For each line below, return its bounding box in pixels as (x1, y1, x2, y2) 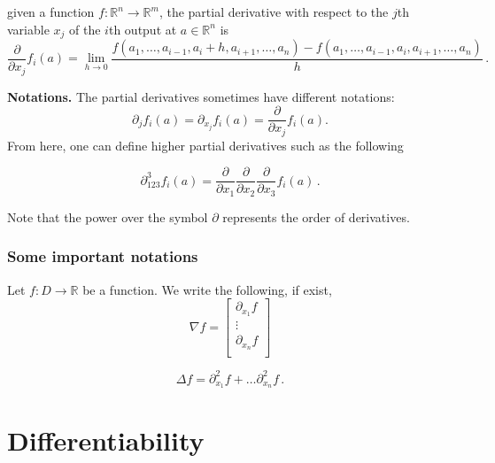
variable (7, 19, 50, 38)
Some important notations (7, 245, 198, 267)
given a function (7, 3, 95, 20)
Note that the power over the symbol (7, 207, 208, 226)
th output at (108, 19, 177, 38)
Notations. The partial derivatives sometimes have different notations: (7, 87, 395, 105)
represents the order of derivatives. (222, 207, 410, 226)
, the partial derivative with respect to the (159, 3, 389, 20)
